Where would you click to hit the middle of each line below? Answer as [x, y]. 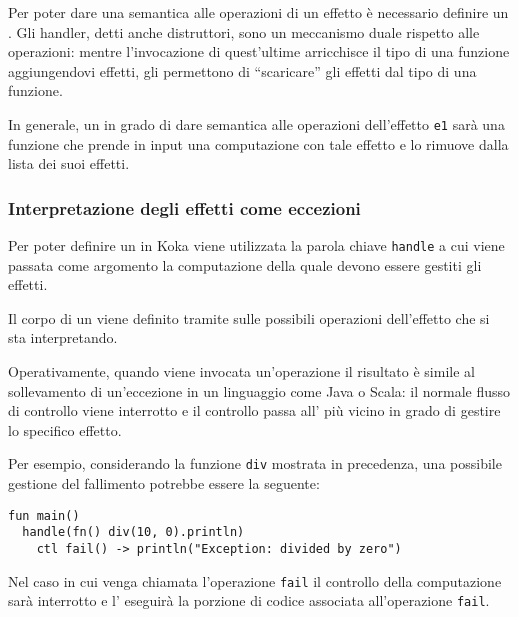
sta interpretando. [63, 337]
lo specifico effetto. [65, 429]
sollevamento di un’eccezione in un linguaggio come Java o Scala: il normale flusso [259, 390]
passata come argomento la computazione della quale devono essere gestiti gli [245, 264]
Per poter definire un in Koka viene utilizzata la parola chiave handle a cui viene [256, 245]
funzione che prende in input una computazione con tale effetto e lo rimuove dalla [258, 143]
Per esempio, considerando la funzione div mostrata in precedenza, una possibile [255, 463]
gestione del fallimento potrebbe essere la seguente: [164, 483]
